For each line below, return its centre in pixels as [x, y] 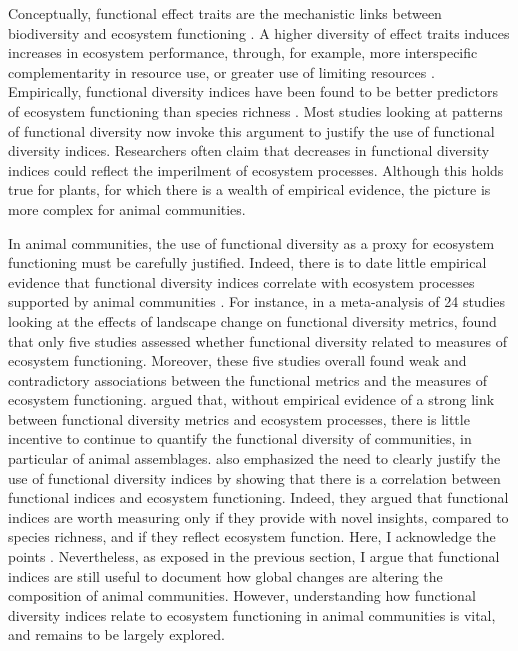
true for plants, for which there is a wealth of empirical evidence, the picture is [249, 189]
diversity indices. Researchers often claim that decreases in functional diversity [249, 150]
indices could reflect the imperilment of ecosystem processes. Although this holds [256, 169]
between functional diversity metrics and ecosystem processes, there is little [239, 418]
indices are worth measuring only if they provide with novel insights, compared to [258, 516]
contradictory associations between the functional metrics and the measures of [247, 379]
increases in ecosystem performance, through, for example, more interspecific [243, 52]
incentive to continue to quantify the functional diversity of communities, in [240, 438]
